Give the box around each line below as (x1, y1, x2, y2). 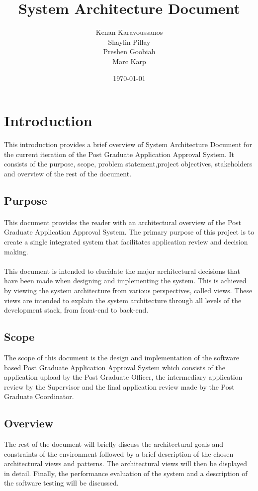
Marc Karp (112, 56, 146, 66)
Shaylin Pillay (108, 36, 151, 47)
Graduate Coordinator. (4, 391, 74, 402)
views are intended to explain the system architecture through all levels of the (4, 295, 242, 305)
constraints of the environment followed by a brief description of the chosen (4, 448, 234, 459)
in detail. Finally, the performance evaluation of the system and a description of (4, 468, 248, 478)
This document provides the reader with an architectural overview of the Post (4, 217, 242, 227)
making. (4, 246, 28, 256)
